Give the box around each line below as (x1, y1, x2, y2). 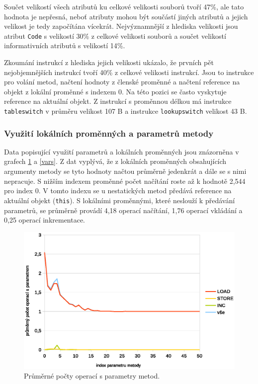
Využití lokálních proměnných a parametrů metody (4, 127, 214, 139)
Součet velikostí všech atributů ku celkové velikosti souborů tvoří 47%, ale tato (4, 1, 244, 11)
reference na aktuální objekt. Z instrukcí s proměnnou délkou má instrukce (4, 96, 232, 106)
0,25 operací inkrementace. (4, 215, 86, 225)
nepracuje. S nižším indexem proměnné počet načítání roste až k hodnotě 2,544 (4, 175, 246, 186)
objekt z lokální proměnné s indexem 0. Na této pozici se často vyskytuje (4, 86, 227, 96)
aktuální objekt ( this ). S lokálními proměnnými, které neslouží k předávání (4, 195, 235, 205)
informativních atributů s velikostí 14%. (4, 40, 125, 51)
